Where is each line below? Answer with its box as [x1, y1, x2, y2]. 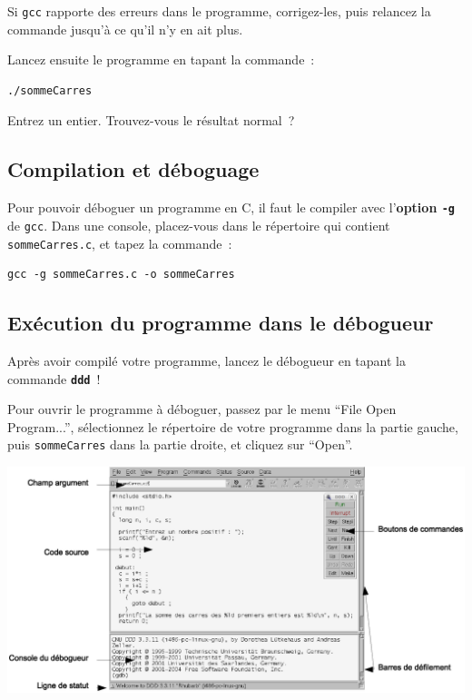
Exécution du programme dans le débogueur [7, 309, 434, 337]
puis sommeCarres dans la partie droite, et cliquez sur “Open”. [7, 435, 353, 454]
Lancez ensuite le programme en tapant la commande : [7, 50, 315, 69]
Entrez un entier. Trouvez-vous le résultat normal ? [7, 111, 295, 130]
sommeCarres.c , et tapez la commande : [7, 233, 232, 252]
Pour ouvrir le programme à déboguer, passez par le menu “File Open [7, 399, 397, 419]
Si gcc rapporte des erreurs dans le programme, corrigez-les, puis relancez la [7, 2, 431, 20]
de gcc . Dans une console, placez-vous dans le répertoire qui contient [7, 215, 390, 234]
